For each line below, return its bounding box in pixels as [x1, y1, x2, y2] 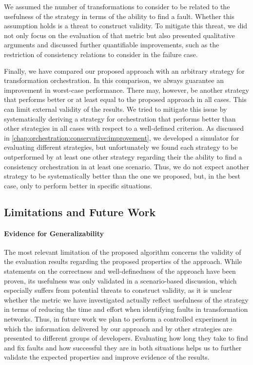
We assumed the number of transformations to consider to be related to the [4, 1, 230, 11]
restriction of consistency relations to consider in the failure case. [4, 49, 198, 59]
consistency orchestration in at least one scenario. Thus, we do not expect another [4, 161, 250, 171]
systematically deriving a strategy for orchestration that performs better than [4, 113, 236, 123]
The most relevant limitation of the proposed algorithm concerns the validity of [4, 246, 241, 257]
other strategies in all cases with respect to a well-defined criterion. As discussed [4, 123, 244, 133]
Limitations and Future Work [4, 204, 156, 219]
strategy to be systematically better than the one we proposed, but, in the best [4, 171, 241, 181]
